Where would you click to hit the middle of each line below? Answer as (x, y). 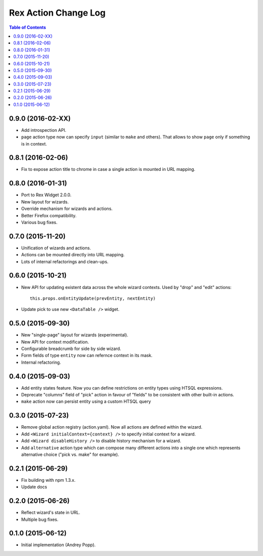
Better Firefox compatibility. (49, 215)
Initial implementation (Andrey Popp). (58, 545)
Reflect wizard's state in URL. (51, 513)
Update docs (34, 487)
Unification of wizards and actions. (56, 248)
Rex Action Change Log (57, 13)
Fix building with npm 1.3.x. (48, 480)
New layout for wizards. (45, 202)
